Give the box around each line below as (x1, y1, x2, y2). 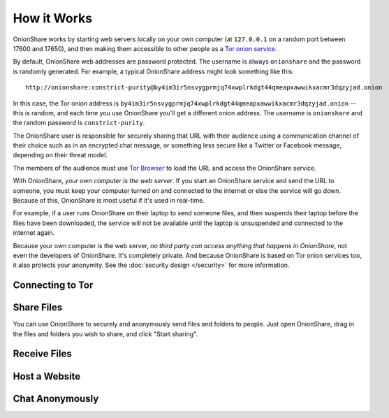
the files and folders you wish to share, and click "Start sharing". (13, 329, 198, 338)
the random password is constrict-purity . (13, 119, 145, 127)
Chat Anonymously (13, 392, 99, 405)
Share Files (13, 301, 63, 314)
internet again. (13, 229, 55, 237)
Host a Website (13, 370, 81, 382)
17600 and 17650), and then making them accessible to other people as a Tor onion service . (13, 44, 277, 52)
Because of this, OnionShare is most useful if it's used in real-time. (13, 196, 205, 205)
